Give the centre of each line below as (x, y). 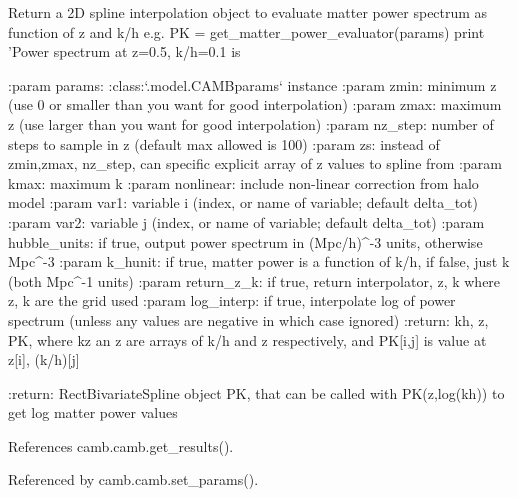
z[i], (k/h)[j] (44, 359)
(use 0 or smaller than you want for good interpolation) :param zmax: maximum (255, 104)
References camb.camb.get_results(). (121, 445)
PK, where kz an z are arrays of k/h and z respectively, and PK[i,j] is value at (247, 339)
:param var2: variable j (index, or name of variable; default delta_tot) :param (246, 221)
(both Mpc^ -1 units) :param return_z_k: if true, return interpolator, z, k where (254, 280)
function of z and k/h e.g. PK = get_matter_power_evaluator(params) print (246, 31)
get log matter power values (93, 412)
